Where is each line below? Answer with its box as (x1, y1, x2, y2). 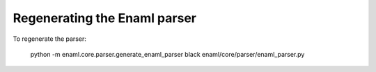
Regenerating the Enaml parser (13, 10, 196, 26)
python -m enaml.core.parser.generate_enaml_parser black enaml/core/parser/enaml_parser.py (30, 50, 305, 58)
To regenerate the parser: (13, 35, 86, 43)
